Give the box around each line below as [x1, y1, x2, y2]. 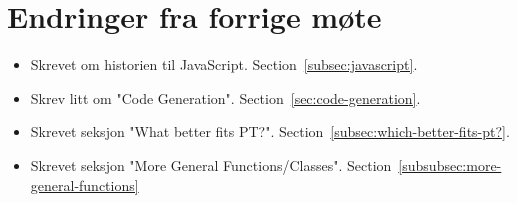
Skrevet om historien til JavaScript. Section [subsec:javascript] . [30, 54, 418, 75]
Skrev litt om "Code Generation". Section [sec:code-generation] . [30, 87, 421, 108]
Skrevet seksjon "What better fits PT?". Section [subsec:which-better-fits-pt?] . [30, 121, 510, 142]
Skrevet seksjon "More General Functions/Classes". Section [30, 154, 392, 175]
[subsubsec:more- [398, 154, 502, 175]
